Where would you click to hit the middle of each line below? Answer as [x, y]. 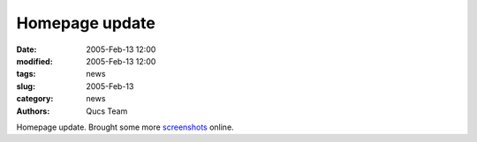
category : [35, 99]
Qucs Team [107, 111]
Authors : [33, 111]
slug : [26, 86]
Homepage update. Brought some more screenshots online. [125, 127]
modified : [34, 61]
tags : [26, 74]
